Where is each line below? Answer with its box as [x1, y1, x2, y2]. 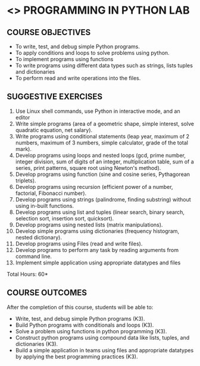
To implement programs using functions [15, 56, 114, 62]
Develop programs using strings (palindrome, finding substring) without [15, 195, 191, 203]
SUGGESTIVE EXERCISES [7, 91, 103, 102]
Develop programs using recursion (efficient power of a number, [15, 183, 173, 190]
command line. [15, 253, 52, 260]
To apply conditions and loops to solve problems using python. [15, 49, 170, 56]
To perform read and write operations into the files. [15, 75, 141, 81]
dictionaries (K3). [15, 340, 58, 348]
